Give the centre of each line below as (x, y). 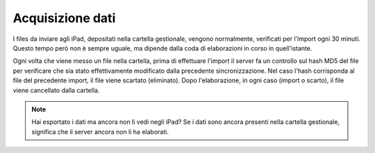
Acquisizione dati (64, 18)
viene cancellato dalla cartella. (56, 90)
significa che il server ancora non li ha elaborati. (100, 132)
